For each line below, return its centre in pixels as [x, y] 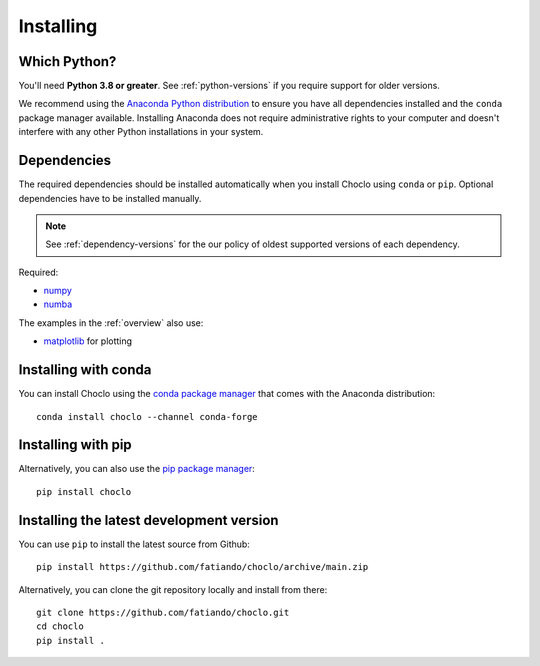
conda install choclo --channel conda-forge [147, 416]
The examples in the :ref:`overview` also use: [111, 322]
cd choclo [60, 626]
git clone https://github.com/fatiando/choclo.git [163, 612]
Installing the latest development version [148, 520]
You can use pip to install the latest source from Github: [134, 544]
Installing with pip [75, 445]
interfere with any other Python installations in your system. [141, 132]
